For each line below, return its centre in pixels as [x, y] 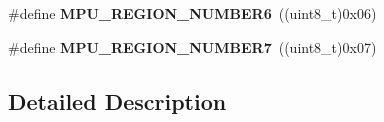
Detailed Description [117, 100]
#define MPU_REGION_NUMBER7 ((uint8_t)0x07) [192, 46]
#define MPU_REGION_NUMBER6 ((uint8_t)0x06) [192, 13]
